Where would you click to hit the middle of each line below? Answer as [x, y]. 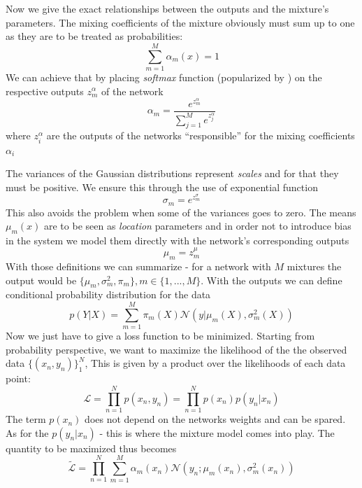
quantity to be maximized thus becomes [91, 448]
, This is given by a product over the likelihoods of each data [215, 363]
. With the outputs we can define [271, 280]
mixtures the [314, 266]
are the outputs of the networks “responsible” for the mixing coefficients [201, 135]
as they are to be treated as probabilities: [94, 36]
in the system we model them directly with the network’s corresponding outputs [178, 240]
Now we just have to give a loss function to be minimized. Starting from [160, 336]
